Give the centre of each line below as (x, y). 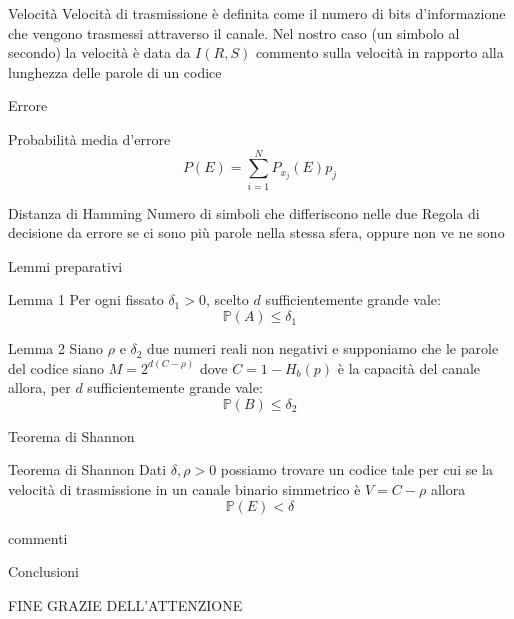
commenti (38, 537)
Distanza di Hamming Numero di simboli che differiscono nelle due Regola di (244, 212)
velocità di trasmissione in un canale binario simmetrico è (184, 489)
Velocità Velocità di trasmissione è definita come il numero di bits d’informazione (257, 13)
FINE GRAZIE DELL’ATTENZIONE (125, 604)
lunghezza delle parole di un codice (115, 71)
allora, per (39, 387)
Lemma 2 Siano (56, 348)
